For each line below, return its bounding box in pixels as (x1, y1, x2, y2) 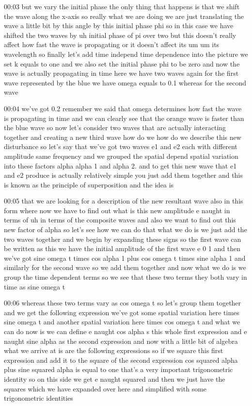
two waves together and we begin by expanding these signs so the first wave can (4, 234, 241, 244)
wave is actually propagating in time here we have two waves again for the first (4, 68, 239, 78)
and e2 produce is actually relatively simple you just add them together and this (4, 170, 243, 180)
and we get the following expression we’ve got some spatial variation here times (4, 307, 239, 317)
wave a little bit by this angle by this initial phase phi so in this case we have (4, 20, 234, 31)
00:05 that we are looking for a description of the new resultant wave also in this (4, 196, 243, 206)
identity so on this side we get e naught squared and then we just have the (4, 373, 225, 384)
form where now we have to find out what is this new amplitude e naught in (4, 205, 230, 215)
